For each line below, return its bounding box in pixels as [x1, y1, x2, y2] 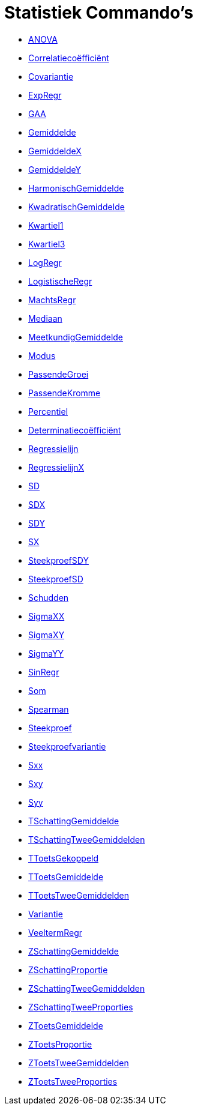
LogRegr [28, 257, 62, 268]
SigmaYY [28, 648, 64, 659]
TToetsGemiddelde [28, 871, 104, 882]
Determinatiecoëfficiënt [28, 424, 121, 435]
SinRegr [28, 666, 59, 677]
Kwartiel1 [28, 220, 64, 231]
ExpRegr [28, 89, 62, 100]
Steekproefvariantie [28, 741, 106, 752]
